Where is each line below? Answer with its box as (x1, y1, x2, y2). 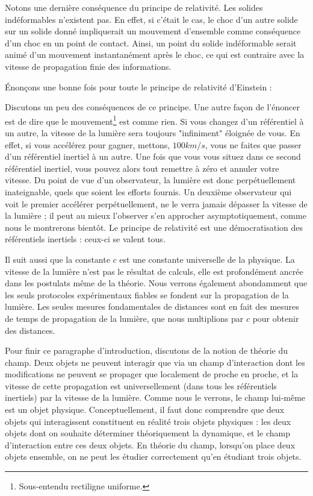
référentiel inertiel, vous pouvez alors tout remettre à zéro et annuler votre (5, 162, 279, 174)
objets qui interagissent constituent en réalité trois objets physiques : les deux (5, 415, 291, 427)
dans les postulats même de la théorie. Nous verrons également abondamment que (5, 277, 308, 289)
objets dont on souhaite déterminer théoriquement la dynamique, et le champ (5, 427, 290, 439)
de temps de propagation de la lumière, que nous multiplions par (5, 312, 244, 324)
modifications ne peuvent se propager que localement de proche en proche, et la (5, 368, 299, 380)
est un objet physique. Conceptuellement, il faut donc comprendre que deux (5, 403, 285, 416)
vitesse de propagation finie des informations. (5, 60, 172, 72)
